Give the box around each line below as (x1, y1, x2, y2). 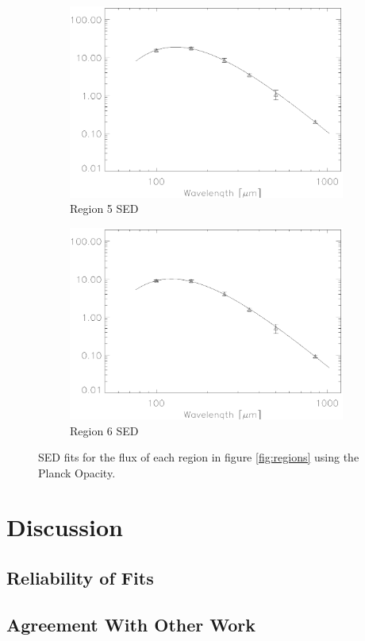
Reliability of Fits (6, 566, 154, 590)
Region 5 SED (70, 200, 139, 217)
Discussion (6, 511, 123, 543)
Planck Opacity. (38, 464, 116, 481)
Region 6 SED (70, 422, 139, 438)
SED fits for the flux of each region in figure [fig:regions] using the (38, 449, 359, 465)
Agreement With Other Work (6, 612, 256, 636)
